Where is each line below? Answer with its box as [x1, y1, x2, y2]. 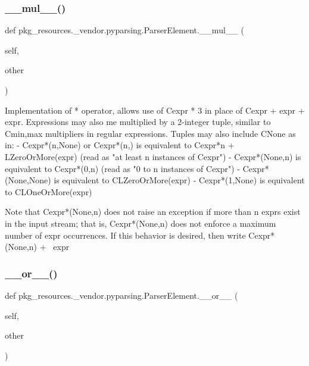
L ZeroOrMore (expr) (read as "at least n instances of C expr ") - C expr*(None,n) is [5, 150, 301, 162]
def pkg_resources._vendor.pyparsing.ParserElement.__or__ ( [5, 289, 238, 301]
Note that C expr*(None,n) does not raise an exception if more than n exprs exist [5, 205, 301, 218]
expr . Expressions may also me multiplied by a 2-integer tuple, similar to [5, 115, 271, 128]
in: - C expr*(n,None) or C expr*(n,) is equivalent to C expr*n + [5, 139, 235, 151]
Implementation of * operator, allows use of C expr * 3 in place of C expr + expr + [5, 104, 305, 116]
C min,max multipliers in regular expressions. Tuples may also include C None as [5, 127, 296, 139]
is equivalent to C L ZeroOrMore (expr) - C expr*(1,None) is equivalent [54, 174, 305, 186]
